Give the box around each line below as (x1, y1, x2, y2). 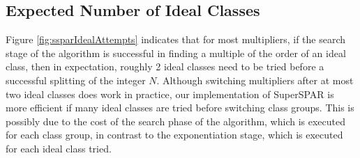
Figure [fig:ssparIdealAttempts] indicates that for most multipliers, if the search (6, 32, 346, 47)
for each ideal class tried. (6, 141, 112, 155)
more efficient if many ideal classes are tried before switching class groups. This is (6, 100, 354, 115)
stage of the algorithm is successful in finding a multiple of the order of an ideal (6, 45, 346, 60)
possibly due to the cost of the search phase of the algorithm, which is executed (6, 113, 346, 128)
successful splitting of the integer (6, 72, 146, 87)
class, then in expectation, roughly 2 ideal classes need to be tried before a (6, 59, 324, 74)
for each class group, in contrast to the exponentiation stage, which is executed (6, 127, 343, 142)
